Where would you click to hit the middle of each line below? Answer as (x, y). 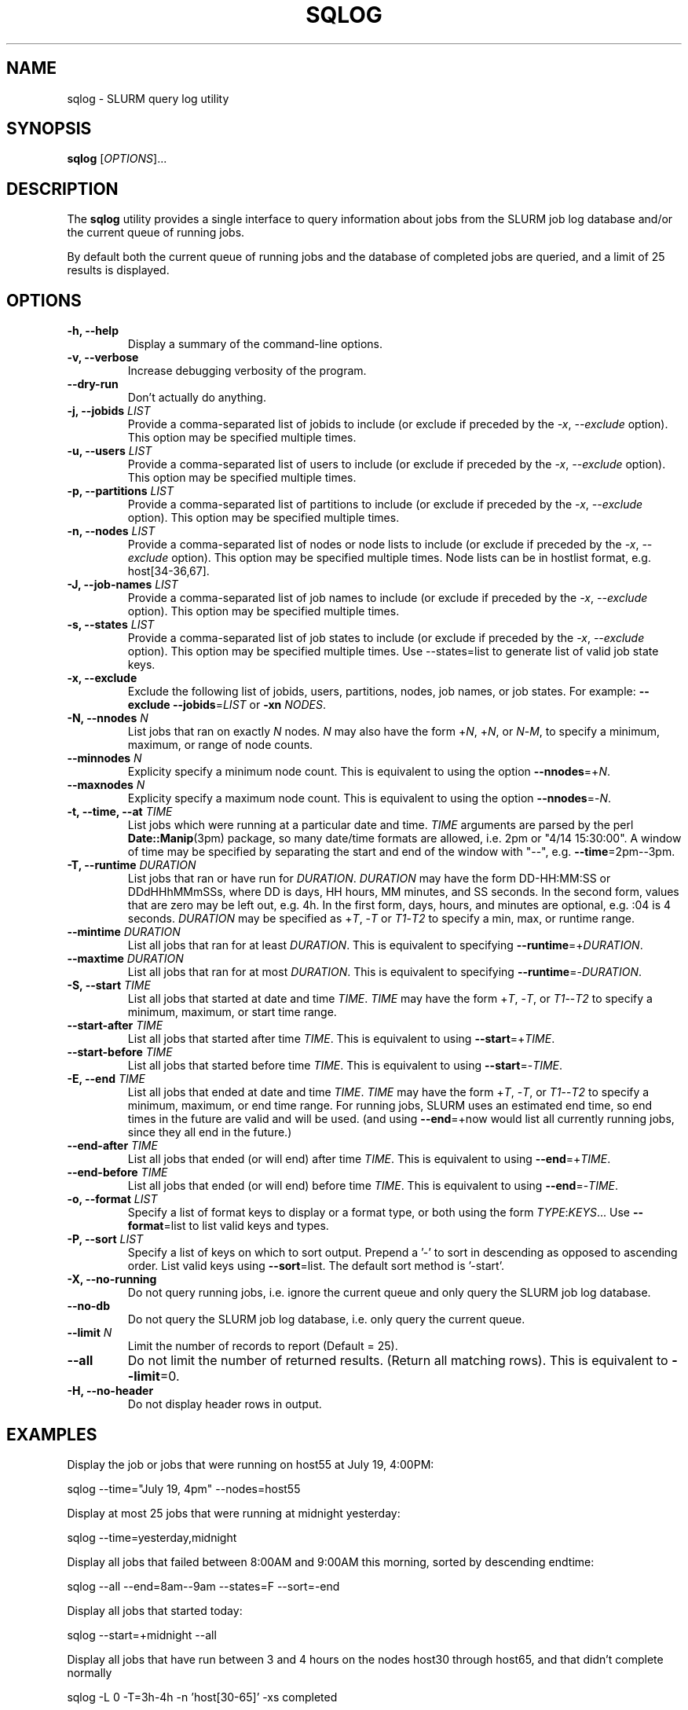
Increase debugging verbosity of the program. (247, 371)
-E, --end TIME (106, 1079)
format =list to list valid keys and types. (228, 1226)
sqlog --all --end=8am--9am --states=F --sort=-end (203, 1586)
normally (90, 1672)
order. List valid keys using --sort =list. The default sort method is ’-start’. (316, 1266)
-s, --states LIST (111, 625)
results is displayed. (118, 270)
